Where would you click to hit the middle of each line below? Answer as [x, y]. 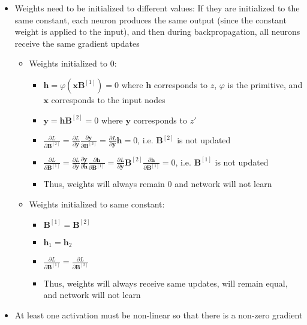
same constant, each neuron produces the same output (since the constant [151, 19]
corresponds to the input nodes [108, 99]
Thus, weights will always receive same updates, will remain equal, [165, 283]
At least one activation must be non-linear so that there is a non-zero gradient [159, 315]
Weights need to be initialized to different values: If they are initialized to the [157, 8]
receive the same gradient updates [77, 43]
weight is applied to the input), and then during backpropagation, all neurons [157, 31]
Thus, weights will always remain [104, 184]
